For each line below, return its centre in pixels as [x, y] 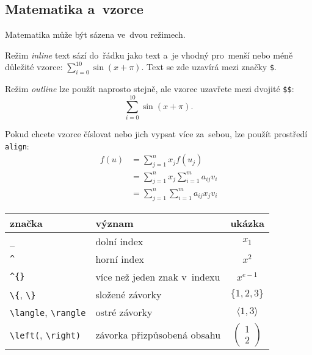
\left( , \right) [45, 335]
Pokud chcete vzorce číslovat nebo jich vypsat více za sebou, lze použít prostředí [156, 133]
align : [17, 145]
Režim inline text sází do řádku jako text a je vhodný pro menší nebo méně [149, 55]
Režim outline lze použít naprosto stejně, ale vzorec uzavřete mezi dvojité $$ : [150, 89]
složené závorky [129, 294]
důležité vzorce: [34, 67]
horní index [120, 259]
